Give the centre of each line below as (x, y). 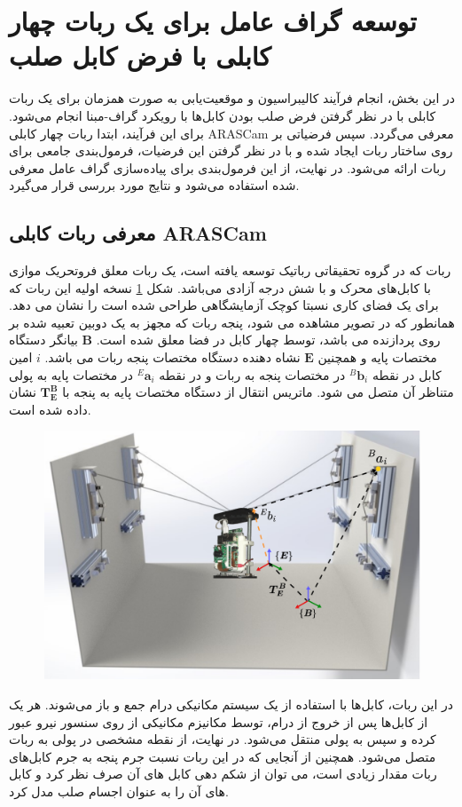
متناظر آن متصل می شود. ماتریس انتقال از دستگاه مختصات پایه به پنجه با (258, 392)
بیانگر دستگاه (43, 340)
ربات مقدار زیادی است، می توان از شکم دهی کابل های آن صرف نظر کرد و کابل (223, 774)
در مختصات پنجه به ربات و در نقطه (252, 374)
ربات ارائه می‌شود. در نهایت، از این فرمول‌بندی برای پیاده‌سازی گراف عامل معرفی (227, 167)
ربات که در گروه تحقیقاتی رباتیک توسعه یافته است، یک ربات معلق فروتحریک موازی (230, 270)
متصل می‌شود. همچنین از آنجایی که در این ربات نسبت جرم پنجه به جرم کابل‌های (223, 756)
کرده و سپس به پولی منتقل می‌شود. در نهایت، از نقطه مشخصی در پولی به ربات (223, 739)
